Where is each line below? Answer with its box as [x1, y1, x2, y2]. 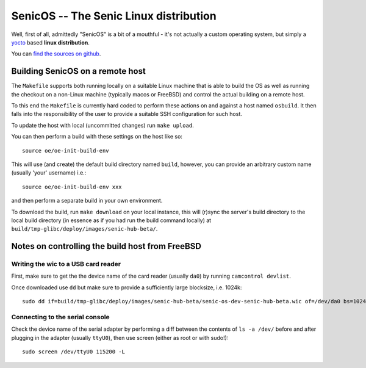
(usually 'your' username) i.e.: [11, 169, 87, 176]
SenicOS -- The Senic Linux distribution [11, 9, 217, 23]
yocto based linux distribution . [11, 38, 90, 46]
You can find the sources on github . [11, 50, 101, 57]
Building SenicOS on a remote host [11, 66, 146, 76]
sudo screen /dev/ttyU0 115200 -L [22, 348, 125, 355]
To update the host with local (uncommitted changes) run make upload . [11, 121, 195, 129]
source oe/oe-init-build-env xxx [22, 183, 122, 190]
